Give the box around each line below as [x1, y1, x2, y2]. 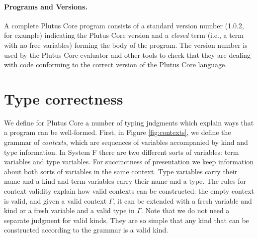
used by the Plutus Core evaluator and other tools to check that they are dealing [4, 49, 251, 60]
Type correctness [4, 88, 123, 109]
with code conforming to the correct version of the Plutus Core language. [4, 59, 227, 70]
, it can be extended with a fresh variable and [113, 195, 252, 206]
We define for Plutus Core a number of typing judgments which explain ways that [4, 117, 254, 127]
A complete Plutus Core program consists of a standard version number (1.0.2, [4, 20, 244, 30]
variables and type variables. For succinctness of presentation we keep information [4, 156, 254, 167]
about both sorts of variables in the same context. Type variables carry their [4, 166, 238, 176]
